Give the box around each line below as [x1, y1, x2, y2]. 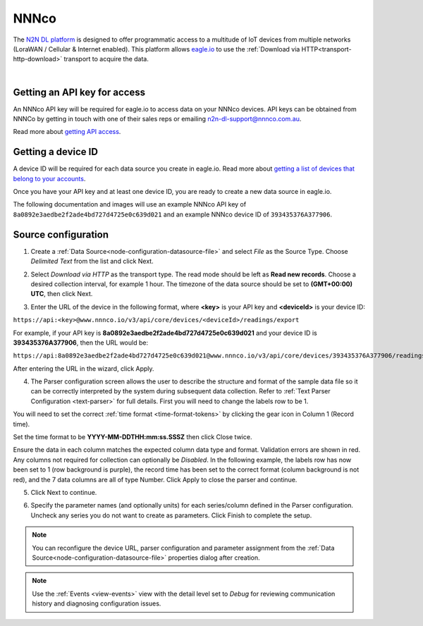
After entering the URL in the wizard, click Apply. [13, 364, 154, 373]
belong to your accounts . [13, 174, 86, 183]
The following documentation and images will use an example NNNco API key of [13, 200, 247, 209]
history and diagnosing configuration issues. [32, 599, 161, 608]
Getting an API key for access [13, 86, 146, 98]
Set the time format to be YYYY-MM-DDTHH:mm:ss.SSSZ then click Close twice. [13, 433, 252, 441]
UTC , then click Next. [30, 290, 93, 298]
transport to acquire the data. [63, 55, 149, 63]
